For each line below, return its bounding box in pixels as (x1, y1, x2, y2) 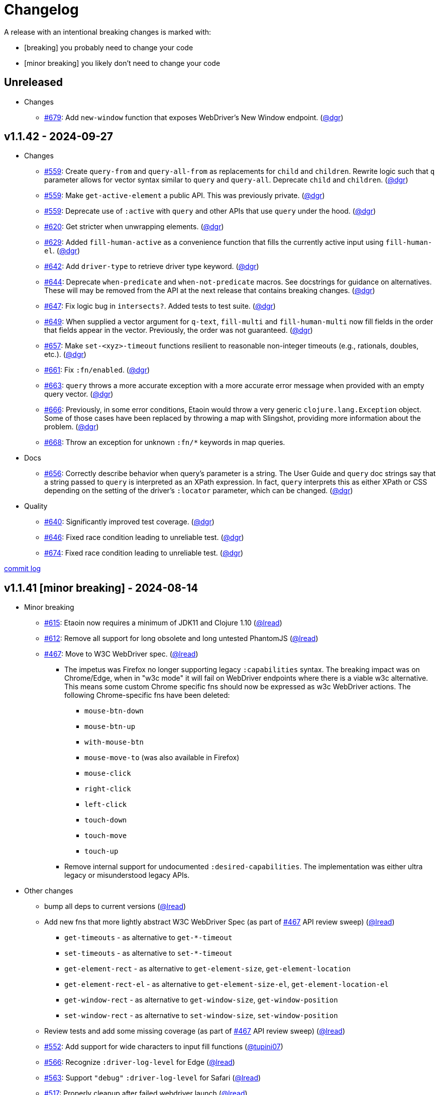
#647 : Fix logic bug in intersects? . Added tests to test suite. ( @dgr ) (44, 302, 276, 311)
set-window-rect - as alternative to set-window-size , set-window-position (64, 1011, 338, 1020)
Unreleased (4, 76, 63, 89)
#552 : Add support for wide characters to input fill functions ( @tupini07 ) (44, 1042, 283, 1051)
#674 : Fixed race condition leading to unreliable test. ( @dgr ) (44, 549, 244, 558)
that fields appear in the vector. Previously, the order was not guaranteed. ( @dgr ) (44, 326, 313, 335)
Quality (24, 502, 48, 511)
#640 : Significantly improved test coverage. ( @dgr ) (44, 517, 214, 526)
